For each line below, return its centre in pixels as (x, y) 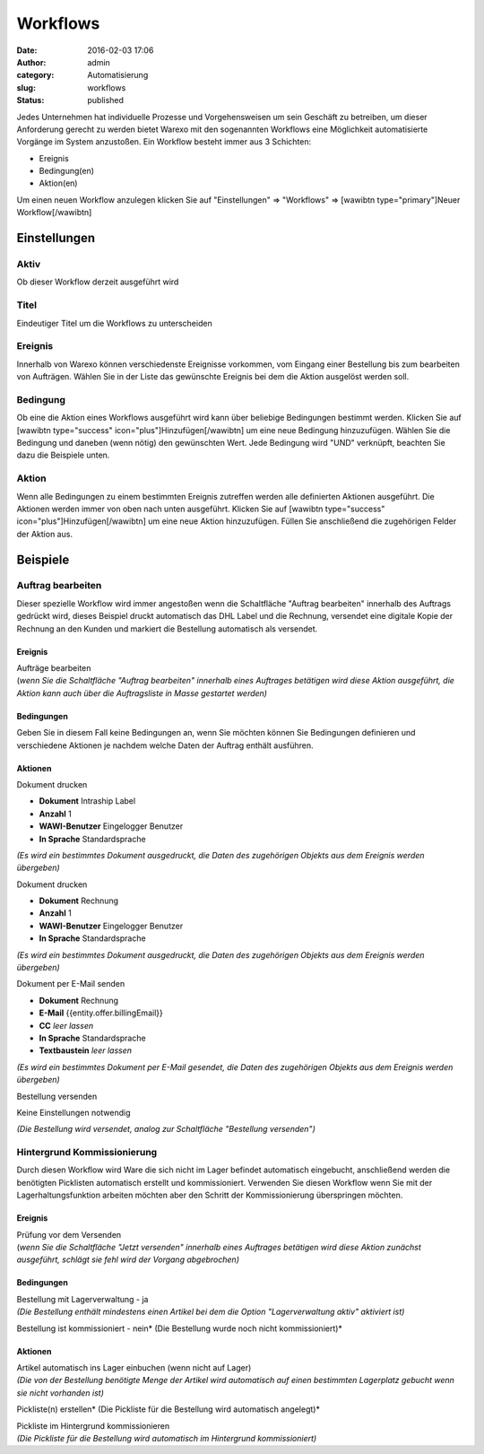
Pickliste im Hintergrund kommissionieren (93, 1425)
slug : (26, 87)
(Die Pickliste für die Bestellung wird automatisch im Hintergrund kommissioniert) (167, 1438)
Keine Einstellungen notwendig (73, 1112)
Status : (30, 100)
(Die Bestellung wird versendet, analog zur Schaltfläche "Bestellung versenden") (166, 1129)
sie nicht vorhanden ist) (60, 1393)
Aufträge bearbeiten (54, 668)
